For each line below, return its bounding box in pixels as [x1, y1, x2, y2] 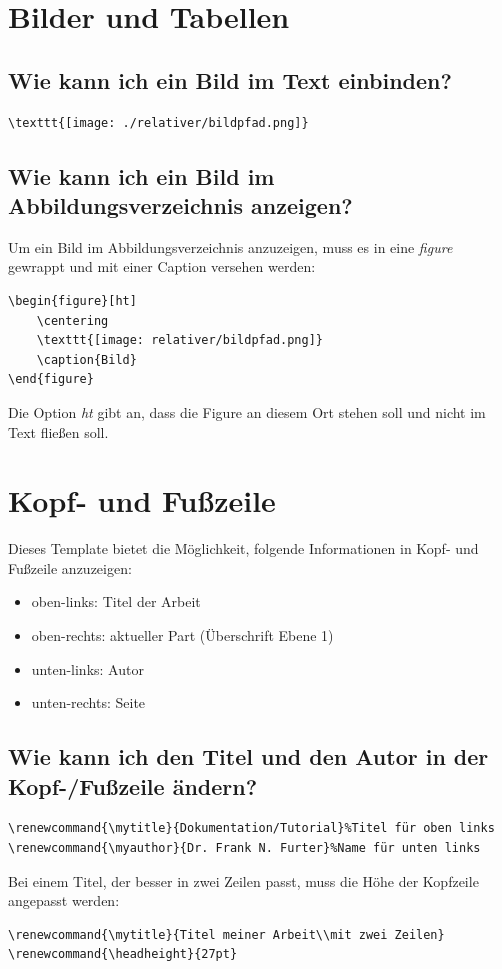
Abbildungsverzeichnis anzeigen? [8, 189, 353, 220]
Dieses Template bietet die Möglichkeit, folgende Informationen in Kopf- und [8, 538, 479, 559]
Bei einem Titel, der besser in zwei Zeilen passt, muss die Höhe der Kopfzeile [8, 870, 479, 891]
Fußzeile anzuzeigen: [8, 557, 132, 578]
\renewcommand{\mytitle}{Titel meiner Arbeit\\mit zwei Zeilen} [8, 927, 445, 942]
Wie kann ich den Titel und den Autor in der [8, 741, 489, 772]
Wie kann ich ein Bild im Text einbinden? [8, 64, 452, 95]
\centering [36, 313, 109, 328]
